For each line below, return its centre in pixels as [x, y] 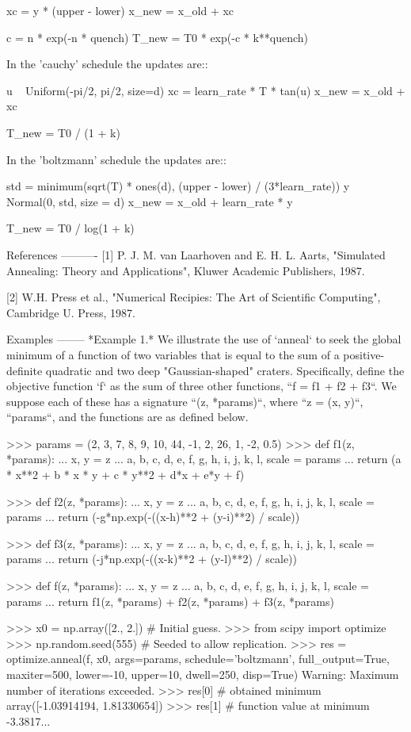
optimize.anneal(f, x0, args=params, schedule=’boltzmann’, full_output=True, [198, 659]
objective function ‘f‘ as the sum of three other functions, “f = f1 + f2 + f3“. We [202, 386]
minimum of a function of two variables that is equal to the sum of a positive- [196, 354]
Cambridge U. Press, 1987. [71, 312]
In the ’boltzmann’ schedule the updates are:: [116, 159]
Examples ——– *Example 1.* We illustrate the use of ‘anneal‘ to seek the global [204, 339]
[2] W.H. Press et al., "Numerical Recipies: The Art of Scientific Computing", [194, 297]
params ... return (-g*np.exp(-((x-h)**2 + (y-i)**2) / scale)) [153, 517]
